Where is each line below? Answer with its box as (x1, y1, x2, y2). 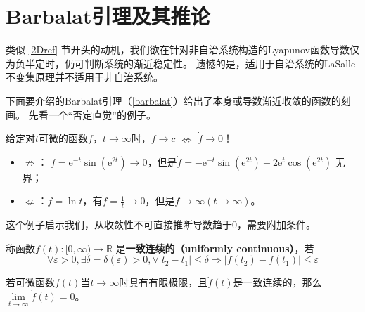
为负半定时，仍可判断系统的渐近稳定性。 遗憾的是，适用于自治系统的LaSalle (6, 56, 356, 70)
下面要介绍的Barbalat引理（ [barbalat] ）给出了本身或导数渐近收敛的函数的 (6, 93, 341, 108)
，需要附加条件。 (237, 217, 316, 232)
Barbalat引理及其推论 (6, 1, 210, 30)
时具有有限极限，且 (119, 275, 208, 290)
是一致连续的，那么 (233, 275, 322, 290)
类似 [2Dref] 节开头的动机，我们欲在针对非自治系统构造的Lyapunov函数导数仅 (6, 42, 359, 57)
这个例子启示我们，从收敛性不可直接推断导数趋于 (6, 217, 232, 232)
